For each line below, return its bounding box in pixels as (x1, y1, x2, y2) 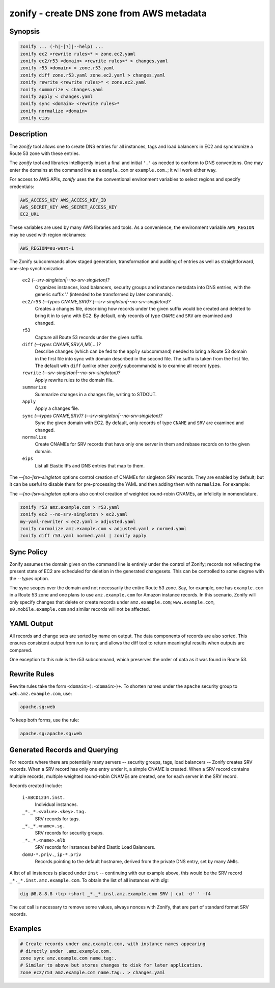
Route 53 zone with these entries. (9, 150, 80, 157)
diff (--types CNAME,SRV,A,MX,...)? (22, 341, 101, 347)
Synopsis (9, 27, 40, 36)
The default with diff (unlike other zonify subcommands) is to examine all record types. (35, 362, 221, 369)
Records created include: (9, 783, 62, 789)
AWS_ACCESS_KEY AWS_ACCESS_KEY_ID (20, 197, 106, 203)
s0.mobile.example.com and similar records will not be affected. (9, 606, 150, 612)
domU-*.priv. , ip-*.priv (22, 851, 81, 857)
